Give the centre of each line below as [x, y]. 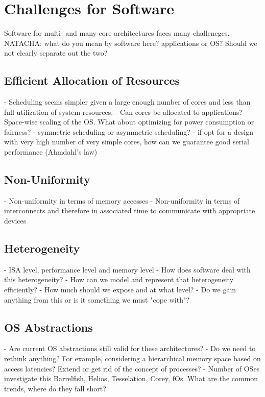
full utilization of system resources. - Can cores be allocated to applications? [124, 111]
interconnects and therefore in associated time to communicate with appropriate [130, 210]
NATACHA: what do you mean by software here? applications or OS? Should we [131, 43]
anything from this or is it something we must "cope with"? [97, 299]
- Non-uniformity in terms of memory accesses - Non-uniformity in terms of [122, 200]
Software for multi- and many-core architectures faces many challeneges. [117, 33]
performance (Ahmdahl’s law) [51, 152]
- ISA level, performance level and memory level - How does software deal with [127, 269]
